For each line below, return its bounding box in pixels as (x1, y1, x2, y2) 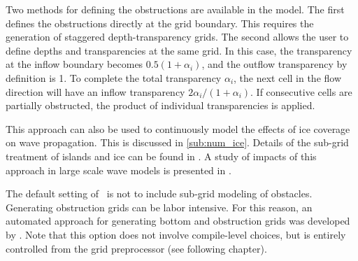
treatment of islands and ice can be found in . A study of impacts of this (6, 148, 317, 163)
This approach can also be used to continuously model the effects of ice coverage (6, 121, 350, 136)
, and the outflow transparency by (201, 57, 348, 71)
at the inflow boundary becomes (6, 57, 143, 71)
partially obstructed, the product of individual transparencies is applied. (6, 98, 315, 113)
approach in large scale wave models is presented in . (6, 162, 231, 177)
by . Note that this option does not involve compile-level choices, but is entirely (6, 227, 346, 241)
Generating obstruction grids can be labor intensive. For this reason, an (6, 199, 313, 214)
